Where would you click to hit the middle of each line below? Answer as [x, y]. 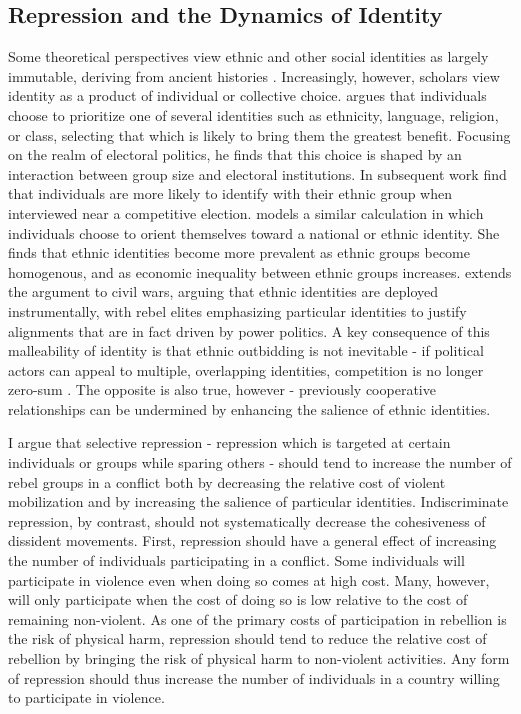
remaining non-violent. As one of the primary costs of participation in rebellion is [257, 618]
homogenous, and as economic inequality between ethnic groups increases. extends [260, 271]
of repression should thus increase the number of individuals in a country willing [254, 677]
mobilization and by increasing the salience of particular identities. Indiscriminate [258, 501]
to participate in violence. [86, 697]
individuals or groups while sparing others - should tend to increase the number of [260, 462]
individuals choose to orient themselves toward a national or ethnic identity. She [254, 232]
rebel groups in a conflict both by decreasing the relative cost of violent [227, 481]
